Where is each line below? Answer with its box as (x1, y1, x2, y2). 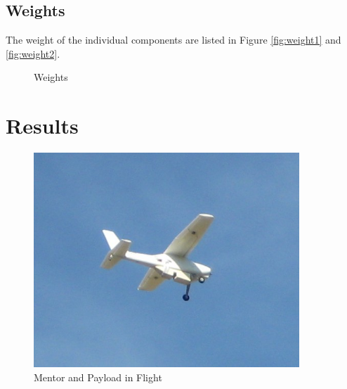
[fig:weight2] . (6, 46, 60, 60)
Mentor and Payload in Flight (34, 369, 162, 384)
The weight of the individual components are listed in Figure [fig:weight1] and (6, 32, 341, 47)
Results (6, 111, 79, 140)
